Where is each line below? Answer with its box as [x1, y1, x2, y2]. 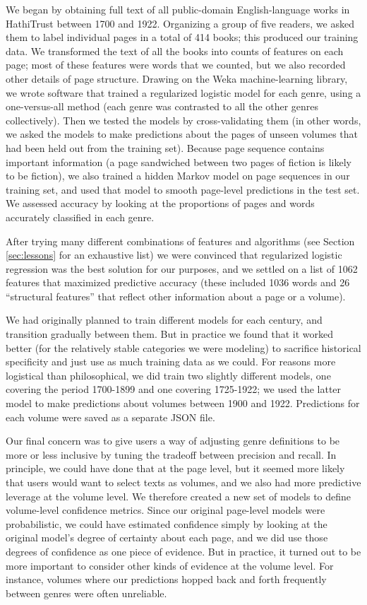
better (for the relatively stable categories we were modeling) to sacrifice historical [6, 340, 361, 355]
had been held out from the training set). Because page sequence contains [6, 140, 325, 155]
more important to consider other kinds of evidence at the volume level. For [6, 558, 334, 572]
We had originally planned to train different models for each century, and [6, 312, 323, 327]
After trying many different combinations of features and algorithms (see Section [6, 233, 355, 248]
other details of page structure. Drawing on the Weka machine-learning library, [6, 71, 348, 86]
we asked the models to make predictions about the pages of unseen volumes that [6, 127, 358, 141]
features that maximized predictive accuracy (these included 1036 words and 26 [6, 275, 350, 290]
